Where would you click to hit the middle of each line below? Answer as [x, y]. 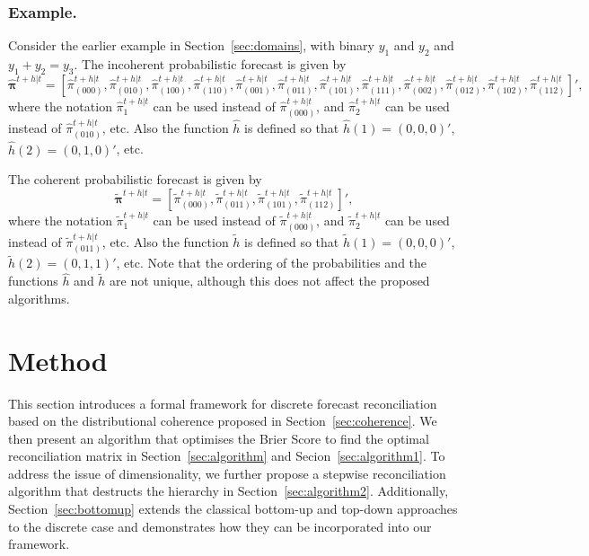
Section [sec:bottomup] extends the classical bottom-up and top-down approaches [233, 509]
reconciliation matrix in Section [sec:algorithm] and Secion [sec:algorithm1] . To [227, 456]
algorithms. [39, 298]
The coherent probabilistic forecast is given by [135, 179]
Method [58, 360]
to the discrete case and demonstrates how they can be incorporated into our [220, 526]
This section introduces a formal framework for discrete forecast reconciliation [223, 403]
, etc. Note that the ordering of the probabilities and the [272, 263]
